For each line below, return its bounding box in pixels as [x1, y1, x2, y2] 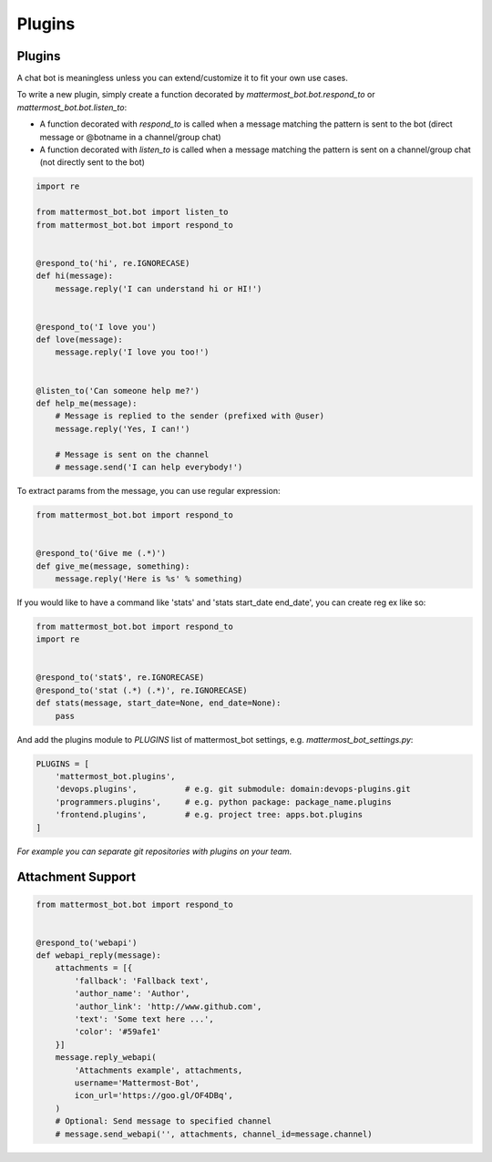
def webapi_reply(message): [36, 951, 161, 961]
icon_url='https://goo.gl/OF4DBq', [74, 1090, 234, 1101]
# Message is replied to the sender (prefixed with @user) [55, 411, 325, 421]
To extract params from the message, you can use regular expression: [16, 485, 281, 496]
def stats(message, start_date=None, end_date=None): [36, 698, 282, 708]
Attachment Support [16, 869, 137, 885]
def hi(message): [36, 271, 114, 282]
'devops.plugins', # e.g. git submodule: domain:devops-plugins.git [55, 784, 412, 795]
